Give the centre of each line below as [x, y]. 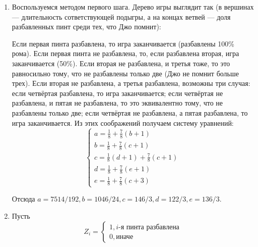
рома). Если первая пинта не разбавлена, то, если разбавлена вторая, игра [125, 53]
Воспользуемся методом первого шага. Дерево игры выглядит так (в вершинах [133, 7]
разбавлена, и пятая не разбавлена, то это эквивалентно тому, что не [117, 103]
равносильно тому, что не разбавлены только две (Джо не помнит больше [125, 73]
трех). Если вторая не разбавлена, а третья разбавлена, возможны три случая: [131, 83]
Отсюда [23, 199]
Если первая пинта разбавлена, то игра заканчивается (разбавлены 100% [123, 43]
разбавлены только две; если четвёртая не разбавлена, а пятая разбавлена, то [130, 112]
